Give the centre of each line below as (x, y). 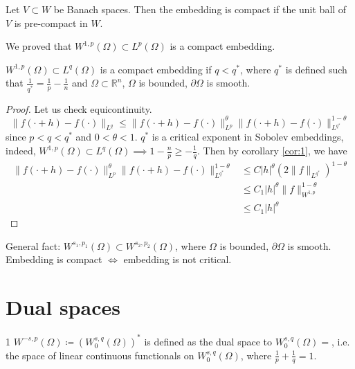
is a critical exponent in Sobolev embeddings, (248, 137)
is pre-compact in (51, 22)
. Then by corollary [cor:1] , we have (272, 150)
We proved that (39, 46)
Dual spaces (63, 307)
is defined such (316, 69)
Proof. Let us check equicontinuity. (79, 108)
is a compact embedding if (156, 69)
